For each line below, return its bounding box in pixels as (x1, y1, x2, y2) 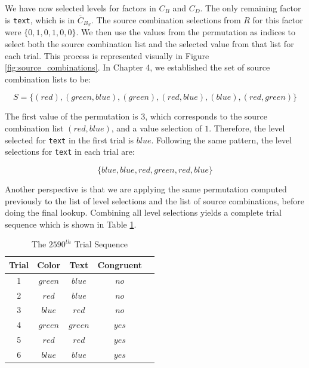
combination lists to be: (5, 72, 91, 85)
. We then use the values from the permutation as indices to (76, 26, 295, 38)
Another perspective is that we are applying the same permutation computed (5, 182, 287, 195)
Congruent (97, 258, 142, 271)
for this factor (252, 13, 303, 26)
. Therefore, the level (209, 122, 285, 134)
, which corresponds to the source (145, 110, 268, 122)
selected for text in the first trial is (5, 133, 134, 146)
